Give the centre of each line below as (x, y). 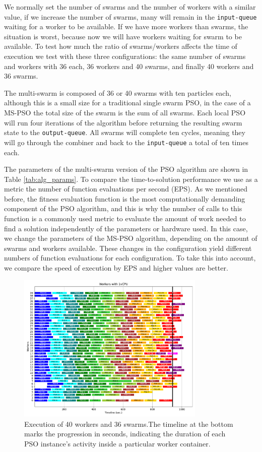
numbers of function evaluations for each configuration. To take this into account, (130, 258)
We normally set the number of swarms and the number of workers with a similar (130, 7)
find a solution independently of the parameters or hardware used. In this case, (126, 228)
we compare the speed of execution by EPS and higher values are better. (116, 268)
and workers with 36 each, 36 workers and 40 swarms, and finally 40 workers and (129, 66)
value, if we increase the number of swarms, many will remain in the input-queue (130, 16)
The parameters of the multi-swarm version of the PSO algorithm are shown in (126, 169)
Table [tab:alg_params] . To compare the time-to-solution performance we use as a (131, 179)
